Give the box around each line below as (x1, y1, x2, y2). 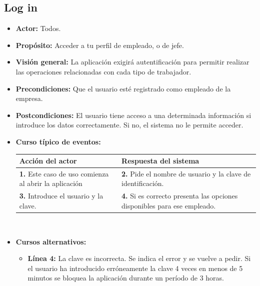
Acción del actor (19, 155, 77, 166)
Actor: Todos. (15, 23, 61, 33)
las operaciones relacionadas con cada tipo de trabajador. (15, 66, 191, 76)
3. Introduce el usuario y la (19, 190, 103, 201)
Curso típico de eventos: (15, 136, 101, 146)
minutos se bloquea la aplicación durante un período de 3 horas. (27, 272, 224, 283)
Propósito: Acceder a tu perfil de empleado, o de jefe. (15, 39, 184, 50)
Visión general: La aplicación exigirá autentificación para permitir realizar (15, 56, 249, 67)
